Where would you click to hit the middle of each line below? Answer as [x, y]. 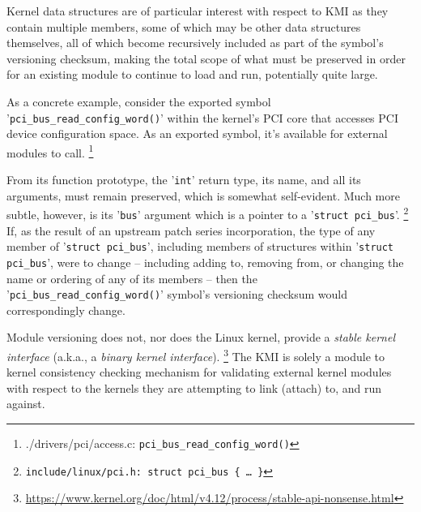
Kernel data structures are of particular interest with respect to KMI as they [198, 11]
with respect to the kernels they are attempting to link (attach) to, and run [194, 387]
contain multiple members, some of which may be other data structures [184, 26]
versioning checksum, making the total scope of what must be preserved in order [206, 58]
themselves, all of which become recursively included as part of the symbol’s [195, 43]
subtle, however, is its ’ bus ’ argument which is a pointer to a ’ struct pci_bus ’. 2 [208, 213]
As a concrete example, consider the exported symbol [139, 101]
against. [26, 404]
